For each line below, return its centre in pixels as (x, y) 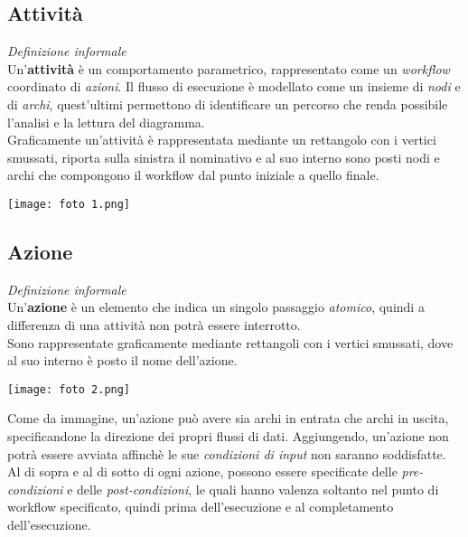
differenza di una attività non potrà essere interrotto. (154, 325)
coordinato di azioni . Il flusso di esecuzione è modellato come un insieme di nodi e (234, 86)
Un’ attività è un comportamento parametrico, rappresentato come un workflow (229, 68)
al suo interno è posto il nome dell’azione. (122, 360)
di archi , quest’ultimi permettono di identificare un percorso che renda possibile (228, 104)
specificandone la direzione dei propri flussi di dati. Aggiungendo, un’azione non (228, 436)
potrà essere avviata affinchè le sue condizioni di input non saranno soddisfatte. (227, 453)
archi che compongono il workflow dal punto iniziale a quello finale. (193, 175)
